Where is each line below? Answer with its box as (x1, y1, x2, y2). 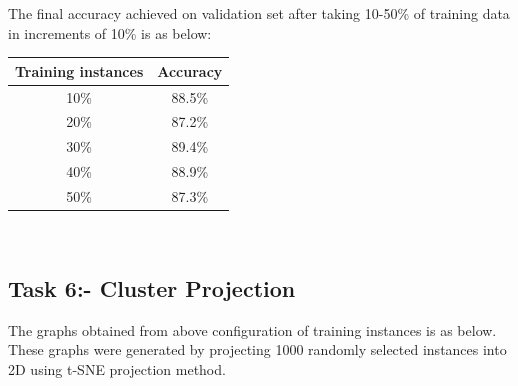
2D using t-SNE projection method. (8, 358, 226, 379)
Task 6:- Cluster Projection (8, 272, 296, 303)
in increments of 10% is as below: (8, 22, 212, 43)
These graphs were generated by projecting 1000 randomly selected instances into (8, 339, 507, 360)
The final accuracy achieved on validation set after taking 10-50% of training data (8, 3, 510, 23)
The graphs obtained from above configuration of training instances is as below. (8, 319, 497, 340)
